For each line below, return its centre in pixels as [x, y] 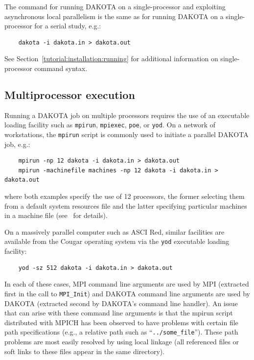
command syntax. [61, 68]
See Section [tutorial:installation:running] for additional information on [111, 59]
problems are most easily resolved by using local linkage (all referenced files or [122, 341]
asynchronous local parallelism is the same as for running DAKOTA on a [114, 16]
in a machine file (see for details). [56, 215]
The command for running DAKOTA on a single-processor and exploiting [115, 6]
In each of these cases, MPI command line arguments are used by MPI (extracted [127, 284]
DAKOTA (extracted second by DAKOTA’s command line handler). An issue [121, 303]
